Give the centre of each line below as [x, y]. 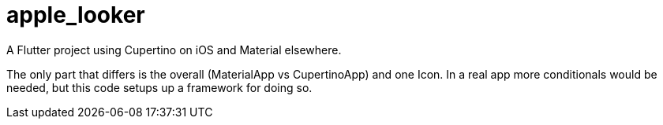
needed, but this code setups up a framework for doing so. [159, 87]
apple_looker [76, 15]
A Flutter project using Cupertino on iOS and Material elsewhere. [174, 50]
